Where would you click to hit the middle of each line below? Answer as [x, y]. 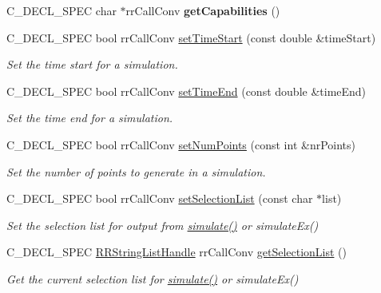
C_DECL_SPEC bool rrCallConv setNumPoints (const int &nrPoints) [181, 144]
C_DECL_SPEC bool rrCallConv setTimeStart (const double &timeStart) [191, 37]
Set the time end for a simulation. [90, 118]
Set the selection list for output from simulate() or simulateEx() [163, 225]
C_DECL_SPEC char [62, 10]
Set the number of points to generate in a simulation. [136, 171]
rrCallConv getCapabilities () [203, 10]
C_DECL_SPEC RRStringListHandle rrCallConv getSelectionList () [177, 252]
